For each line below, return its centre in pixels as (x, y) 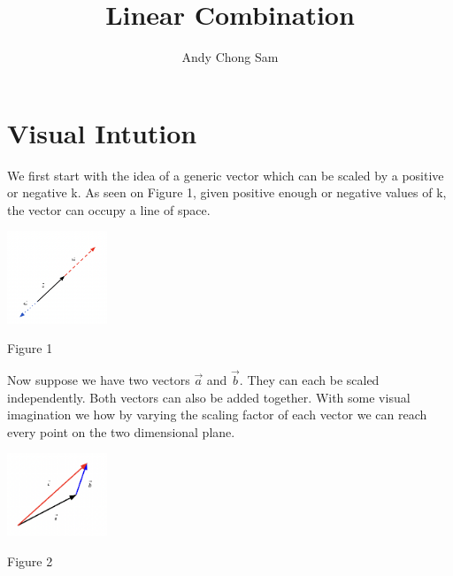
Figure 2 (30, 561)
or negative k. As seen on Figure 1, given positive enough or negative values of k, (227, 192)
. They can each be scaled (309, 379)
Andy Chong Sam (230, 57)
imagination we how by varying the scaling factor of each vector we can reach (217, 415)
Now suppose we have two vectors (99, 379)
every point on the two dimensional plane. (121, 431)
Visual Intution (102, 132)
